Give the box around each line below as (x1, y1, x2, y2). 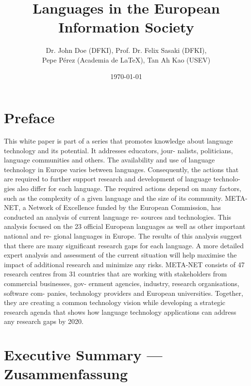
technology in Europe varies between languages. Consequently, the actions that (4, 164, 239, 174)
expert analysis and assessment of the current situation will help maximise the (4, 250, 237, 260)
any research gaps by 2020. (4, 316, 84, 326)
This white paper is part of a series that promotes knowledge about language (4, 136, 233, 146)
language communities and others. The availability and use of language (4, 155, 215, 165)
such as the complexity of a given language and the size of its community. (4, 193, 223, 203)
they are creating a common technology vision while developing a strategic (4, 297, 226, 307)
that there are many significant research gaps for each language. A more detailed (4, 240, 244, 250)
